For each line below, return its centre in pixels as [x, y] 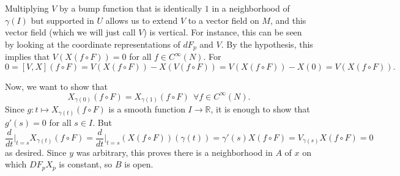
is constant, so [86, 164]
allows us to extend [142, 20]
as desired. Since [36, 152]
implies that [28, 57]
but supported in [62, 20]
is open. [139, 164]
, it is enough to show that [260, 109]
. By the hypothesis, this [267, 44]
